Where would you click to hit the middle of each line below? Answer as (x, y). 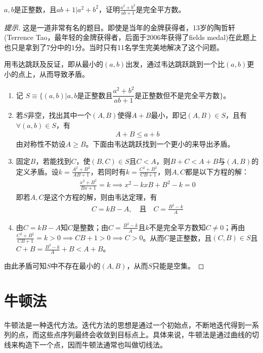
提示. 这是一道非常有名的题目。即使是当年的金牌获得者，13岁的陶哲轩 (120, 27)
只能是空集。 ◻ (178, 266)
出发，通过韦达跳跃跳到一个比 (175, 64)
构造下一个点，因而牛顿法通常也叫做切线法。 (92, 345)
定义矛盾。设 (37, 171)
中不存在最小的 (76, 266)
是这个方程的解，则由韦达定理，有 (100, 197)
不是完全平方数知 (177, 227)
